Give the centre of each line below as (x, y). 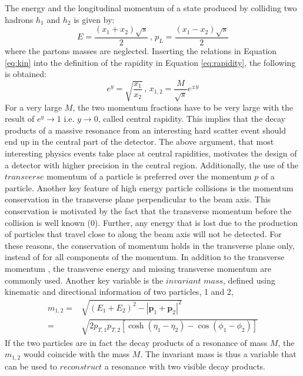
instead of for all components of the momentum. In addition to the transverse (145, 257)
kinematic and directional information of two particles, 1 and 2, (119, 292)
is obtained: (26, 74)
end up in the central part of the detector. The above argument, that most (139, 142)
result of (20, 119)
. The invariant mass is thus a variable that (218, 354)
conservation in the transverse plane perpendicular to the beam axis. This (138, 199)
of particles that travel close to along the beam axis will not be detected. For (143, 234)
